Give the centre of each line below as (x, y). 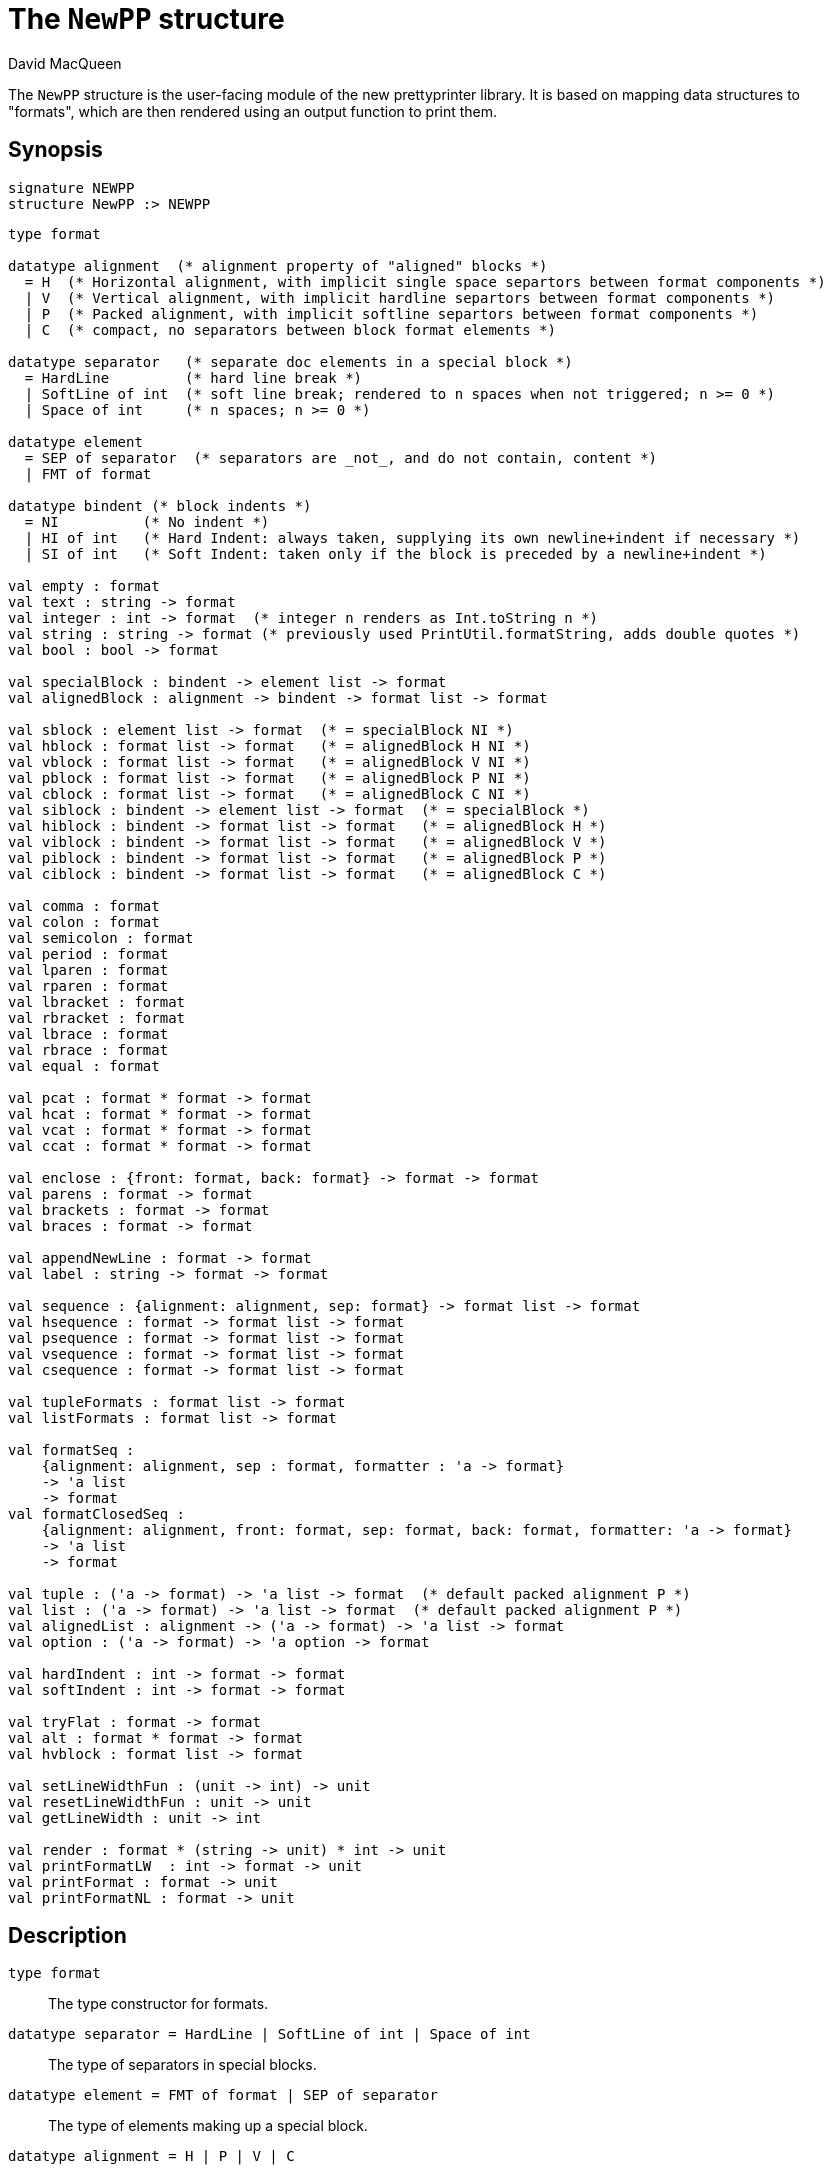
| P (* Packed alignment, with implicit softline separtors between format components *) (391, 313)
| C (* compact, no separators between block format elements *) (290, 329)
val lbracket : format (97, 1001)
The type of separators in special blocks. (182, 2065)
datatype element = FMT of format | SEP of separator (223, 2095)
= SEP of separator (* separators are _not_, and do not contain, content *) (341, 457)
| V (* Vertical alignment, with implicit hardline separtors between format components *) (400, 297)
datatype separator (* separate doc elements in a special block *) (290, 361)
